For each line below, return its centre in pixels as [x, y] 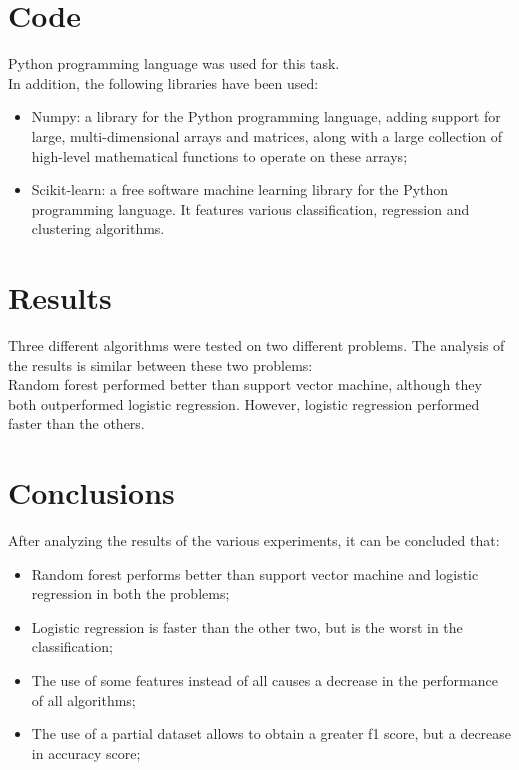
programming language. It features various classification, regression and [250, 208]
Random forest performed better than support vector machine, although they [245, 384]
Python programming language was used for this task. [174, 63]
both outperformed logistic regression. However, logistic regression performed [244, 403]
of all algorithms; [83, 699]
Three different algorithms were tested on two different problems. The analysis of [256, 345]
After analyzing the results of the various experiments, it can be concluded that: [254, 540]
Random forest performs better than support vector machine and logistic [255, 573]
